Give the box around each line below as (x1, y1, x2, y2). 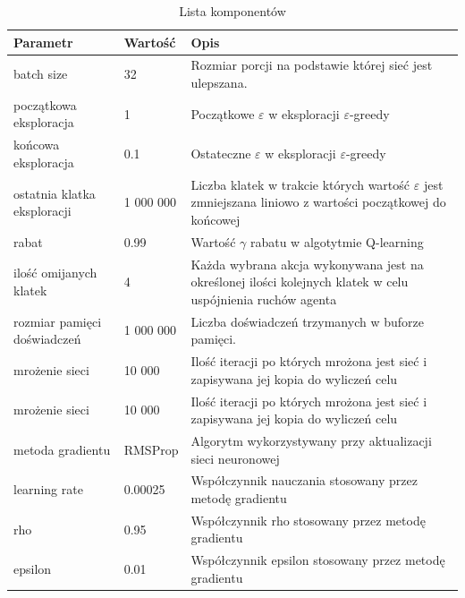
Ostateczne (190, 144, 251, 163)
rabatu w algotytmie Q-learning (249, 232, 424, 251)
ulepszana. (190, 73, 248, 92)
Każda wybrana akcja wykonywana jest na (190, 254, 424, 273)
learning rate (13, 480, 83, 499)
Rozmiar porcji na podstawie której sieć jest (190, 56, 433, 74)
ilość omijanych (13, 263, 97, 282)
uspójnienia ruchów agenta (190, 289, 337, 308)
